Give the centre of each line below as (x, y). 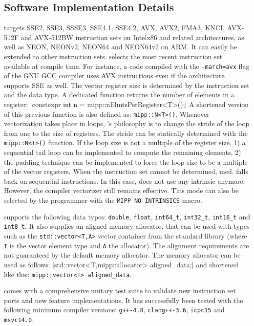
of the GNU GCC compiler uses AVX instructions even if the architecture (114, 76)
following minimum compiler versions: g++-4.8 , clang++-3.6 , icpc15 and (114, 310)
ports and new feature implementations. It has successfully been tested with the (124, 300)
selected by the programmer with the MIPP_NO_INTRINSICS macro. (103, 200)
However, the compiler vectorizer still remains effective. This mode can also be (121, 190)
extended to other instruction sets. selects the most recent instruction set (113, 56)
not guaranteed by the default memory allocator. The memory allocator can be (122, 255)
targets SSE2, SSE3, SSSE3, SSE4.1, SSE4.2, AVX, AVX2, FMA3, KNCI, (115, 28)
